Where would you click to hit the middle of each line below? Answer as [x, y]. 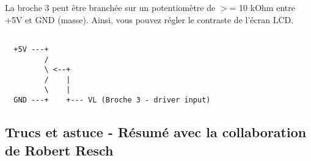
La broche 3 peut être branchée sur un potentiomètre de [110, 7]
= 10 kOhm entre [262, 7]
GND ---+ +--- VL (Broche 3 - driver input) [112, 100]
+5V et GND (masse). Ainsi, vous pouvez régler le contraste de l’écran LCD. [149, 19]
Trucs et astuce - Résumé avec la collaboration [156, 132]
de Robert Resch [59, 150]
